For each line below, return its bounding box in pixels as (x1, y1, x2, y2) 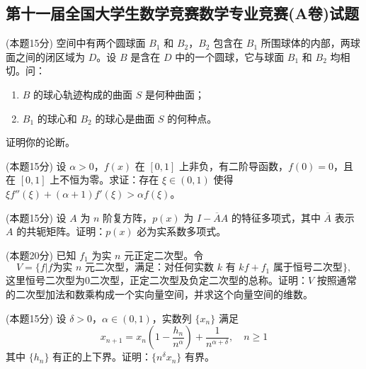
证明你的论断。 (6, 135, 75, 149)
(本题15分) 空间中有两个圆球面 (6, 35, 146, 50)
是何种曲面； (145, 86, 205, 101)
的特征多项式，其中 (231, 210, 321, 225)
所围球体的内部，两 (261, 35, 350, 50)
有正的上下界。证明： (52, 349, 152, 364)
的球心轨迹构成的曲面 (33, 86, 133, 101)
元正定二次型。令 (124, 247, 204, 262)
